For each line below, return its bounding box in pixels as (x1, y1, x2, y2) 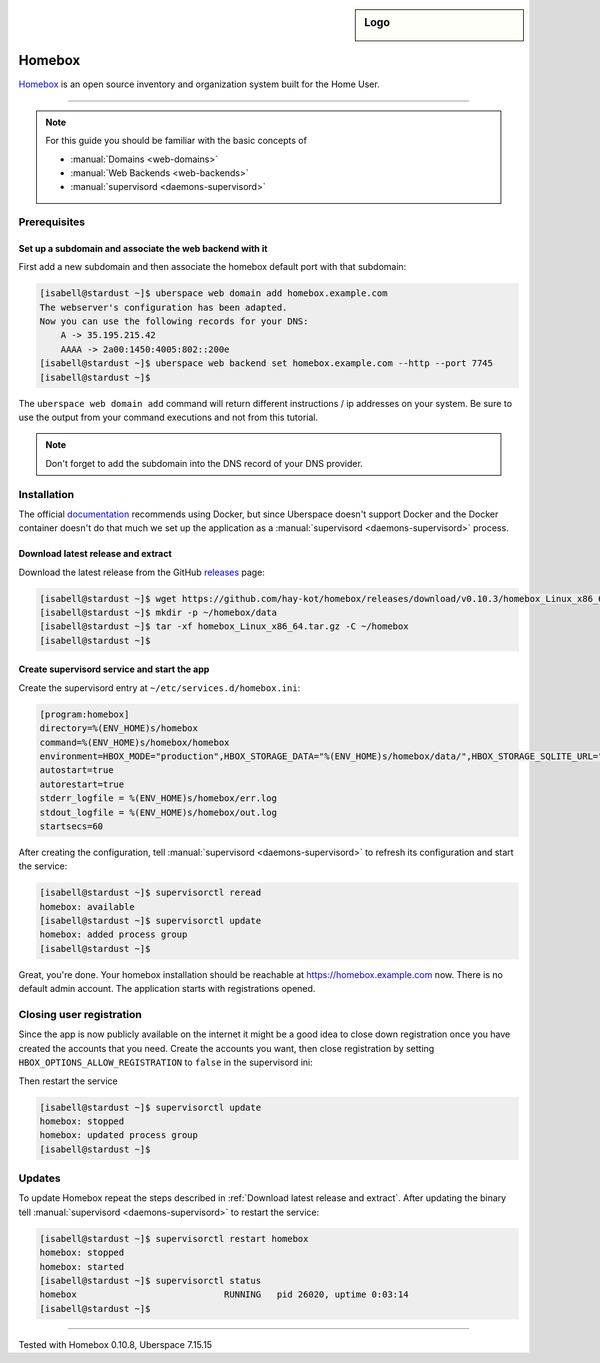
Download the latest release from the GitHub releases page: (18, 566, 265, 578)
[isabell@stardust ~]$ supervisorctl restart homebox (39, 1233, 309, 1244)
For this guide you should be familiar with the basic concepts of (45, 135, 307, 147)
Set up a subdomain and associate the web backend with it (18, 242, 268, 254)
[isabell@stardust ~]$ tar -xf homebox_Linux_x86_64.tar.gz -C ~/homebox (39, 621, 409, 632)
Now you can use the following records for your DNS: (39, 316, 309, 327)
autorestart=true (39, 778, 125, 790)
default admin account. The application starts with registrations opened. (18, 983, 316, 995)
